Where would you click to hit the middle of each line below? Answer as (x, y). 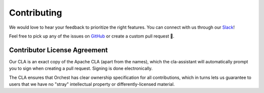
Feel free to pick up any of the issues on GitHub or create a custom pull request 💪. (92, 36)
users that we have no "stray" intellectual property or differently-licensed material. (92, 84)
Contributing (35, 13)
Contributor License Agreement (58, 50)
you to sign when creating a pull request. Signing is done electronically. (81, 69)
